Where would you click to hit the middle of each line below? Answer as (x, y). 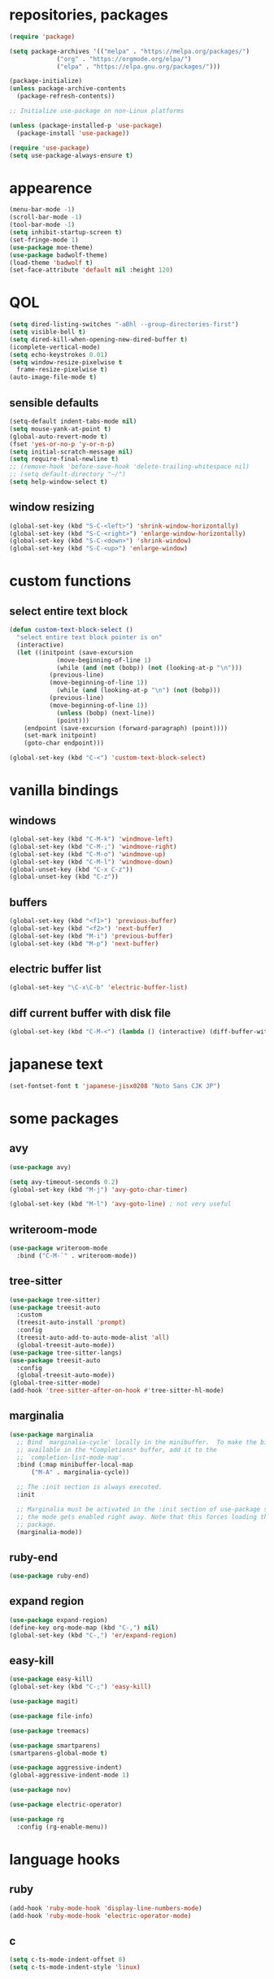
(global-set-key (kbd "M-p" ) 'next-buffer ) (84, 944)
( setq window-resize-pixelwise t (66, 362)
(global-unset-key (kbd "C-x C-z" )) (71, 869)
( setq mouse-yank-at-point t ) (61, 428)
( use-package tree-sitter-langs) (66, 1353)
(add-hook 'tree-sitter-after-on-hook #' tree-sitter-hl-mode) (117, 1391)
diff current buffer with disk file (90, 1013)
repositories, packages (89, 15)
